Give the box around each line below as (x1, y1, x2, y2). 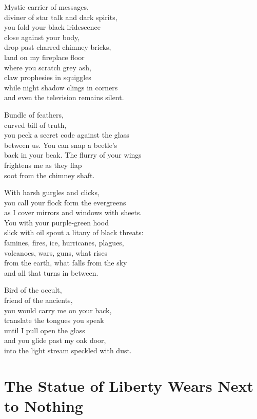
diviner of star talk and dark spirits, (4, 11, 117, 22)
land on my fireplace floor (4, 51, 85, 62)
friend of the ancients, (4, 295, 73, 306)
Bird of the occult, (4, 284, 62, 295)
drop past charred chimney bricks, (4, 42, 111, 52)
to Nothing (4, 395, 83, 416)
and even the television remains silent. (4, 92, 124, 103)
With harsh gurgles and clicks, (4, 187, 100, 198)
